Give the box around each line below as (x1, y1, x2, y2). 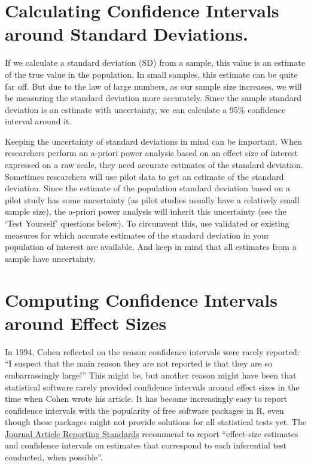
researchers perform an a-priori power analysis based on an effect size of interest (5, 146, 298, 159)
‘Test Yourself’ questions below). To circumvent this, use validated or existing (5, 217, 289, 230)
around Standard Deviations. (5, 22, 248, 46)
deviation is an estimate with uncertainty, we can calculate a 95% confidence (5, 103, 286, 115)
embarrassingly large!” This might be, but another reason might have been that (5, 368, 297, 381)
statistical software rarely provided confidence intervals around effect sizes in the (5, 380, 300, 393)
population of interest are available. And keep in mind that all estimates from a (5, 240, 297, 253)
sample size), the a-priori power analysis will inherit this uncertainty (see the (5, 205, 286, 218)
